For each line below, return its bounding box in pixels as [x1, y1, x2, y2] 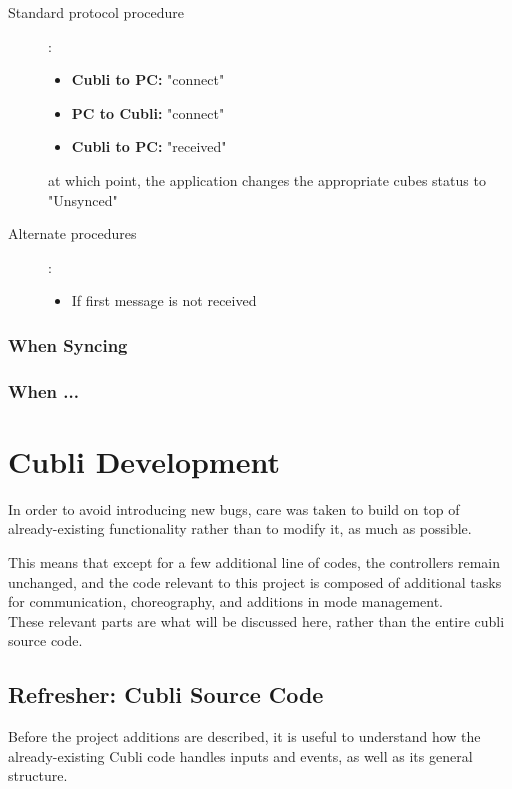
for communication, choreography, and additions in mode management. [8, 591, 444, 612]
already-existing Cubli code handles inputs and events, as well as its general [8, 745, 473, 766]
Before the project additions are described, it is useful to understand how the [8, 726, 481, 747]
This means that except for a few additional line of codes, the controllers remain [8, 551, 500, 572]
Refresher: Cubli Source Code [8, 679, 324, 710]
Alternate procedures [8, 223, 137, 244]
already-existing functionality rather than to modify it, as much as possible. [8, 518, 472, 539]
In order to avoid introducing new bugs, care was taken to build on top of [8, 498, 460, 519]
